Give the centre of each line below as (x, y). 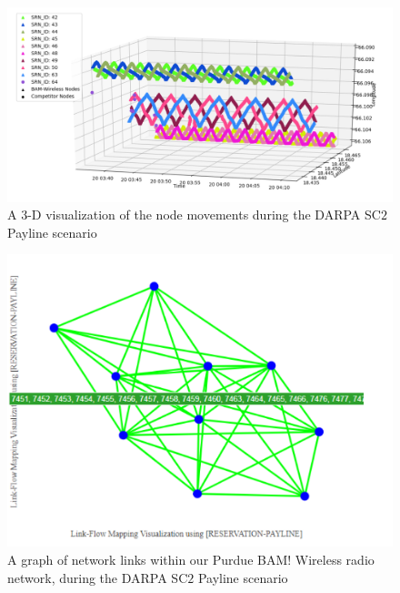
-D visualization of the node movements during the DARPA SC (204, 215)
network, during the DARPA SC (98, 577)
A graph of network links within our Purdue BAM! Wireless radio (191, 559)
